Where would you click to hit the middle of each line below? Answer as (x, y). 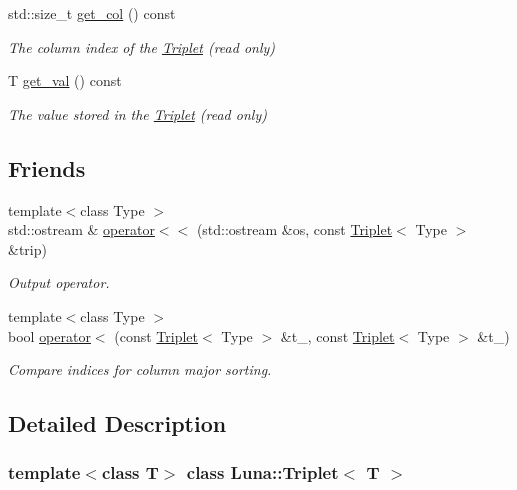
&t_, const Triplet (337, 335)
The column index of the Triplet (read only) (142, 46)
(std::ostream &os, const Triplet (294, 229)
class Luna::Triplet (262, 472)
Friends (47, 167)
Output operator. (59, 282)
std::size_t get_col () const (92, 13)
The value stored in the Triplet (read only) (137, 113)
